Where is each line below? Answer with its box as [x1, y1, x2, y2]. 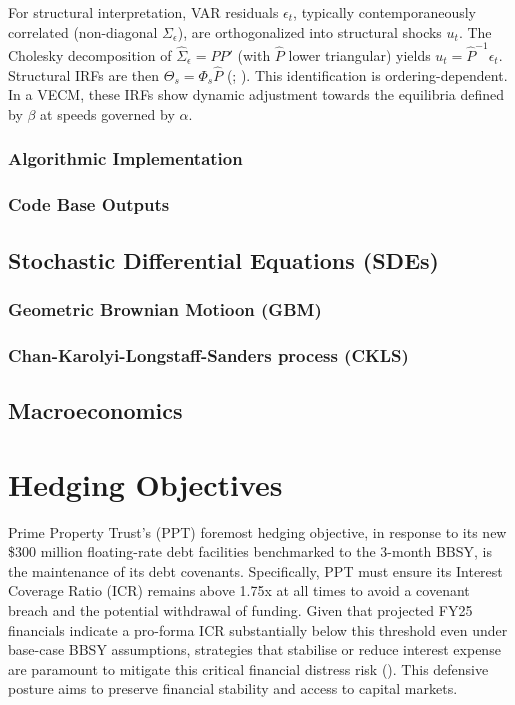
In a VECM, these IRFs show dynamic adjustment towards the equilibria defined [8, 84, 505, 105]
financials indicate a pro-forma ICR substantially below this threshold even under [8, 619, 508, 640]
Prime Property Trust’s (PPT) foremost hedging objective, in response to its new [8, 521, 507, 542]
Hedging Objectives [8, 463, 283, 504]
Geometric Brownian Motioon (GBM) [8, 296, 322, 321]
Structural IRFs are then [8, 64, 160, 85]
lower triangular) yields [288, 44, 431, 65]
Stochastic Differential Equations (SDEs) [8, 244, 439, 275]
